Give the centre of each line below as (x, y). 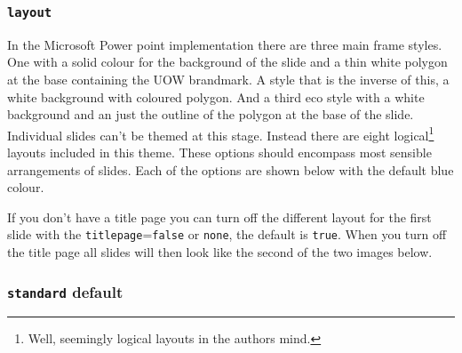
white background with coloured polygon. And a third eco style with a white (216, 96)
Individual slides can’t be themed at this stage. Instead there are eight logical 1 (221, 133)
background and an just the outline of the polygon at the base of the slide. (211, 114)
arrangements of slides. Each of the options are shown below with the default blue (231, 169)
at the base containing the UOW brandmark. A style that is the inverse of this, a (228, 79)
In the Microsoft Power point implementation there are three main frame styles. (225, 44)
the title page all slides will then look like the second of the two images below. (220, 252)
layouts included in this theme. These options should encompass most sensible (219, 152)
